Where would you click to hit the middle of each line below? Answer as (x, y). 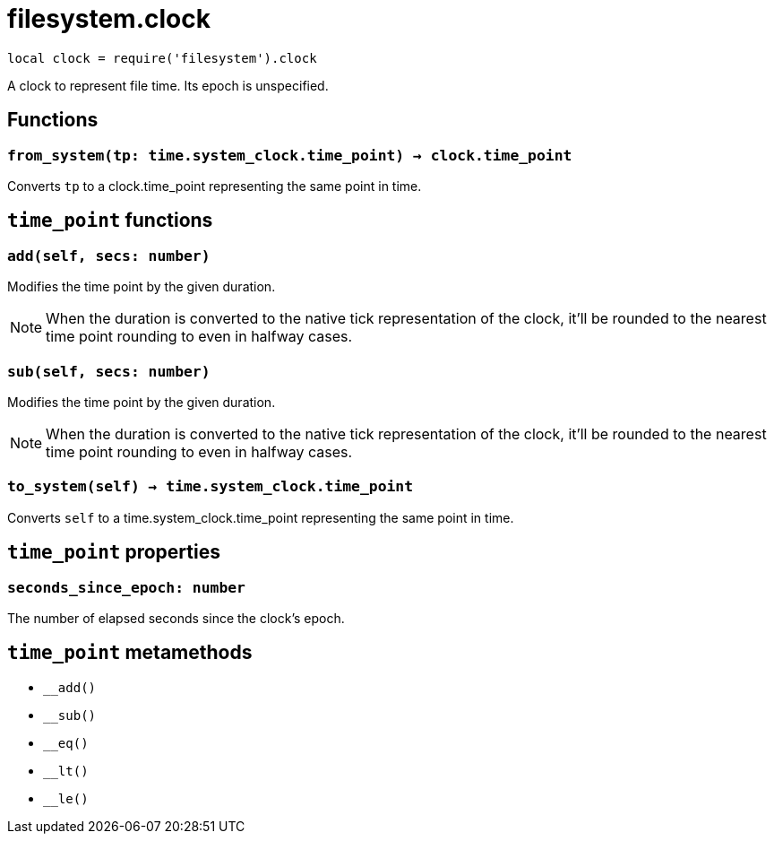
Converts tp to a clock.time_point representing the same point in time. (215, 186)
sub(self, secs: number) (109, 371)
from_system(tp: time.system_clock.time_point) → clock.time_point (290, 155)
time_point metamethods (130, 653)
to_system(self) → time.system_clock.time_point (211, 487)
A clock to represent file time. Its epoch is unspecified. (168, 85)
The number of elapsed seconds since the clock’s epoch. (176, 618)
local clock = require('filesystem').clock (162, 58)
